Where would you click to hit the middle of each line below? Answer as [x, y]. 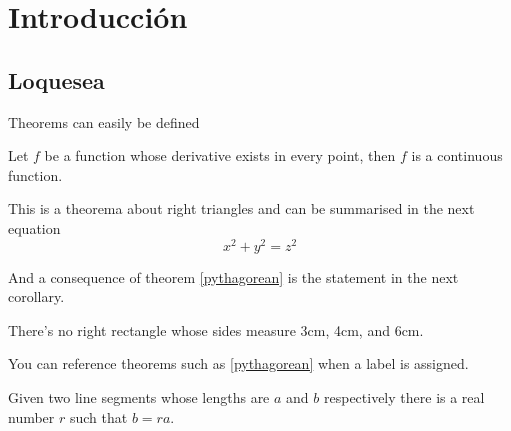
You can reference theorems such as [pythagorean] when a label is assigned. [238, 363]
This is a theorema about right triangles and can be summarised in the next [241, 208]
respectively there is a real [404, 397]
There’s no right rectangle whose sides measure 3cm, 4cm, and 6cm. [216, 329]
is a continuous [457, 155]
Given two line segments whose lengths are [139, 397]
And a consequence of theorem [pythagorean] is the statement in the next [233, 276]
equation [34, 227]
